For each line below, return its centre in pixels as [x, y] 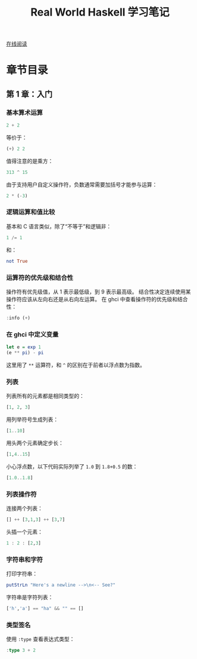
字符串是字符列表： [30, 597]
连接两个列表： [24, 508]
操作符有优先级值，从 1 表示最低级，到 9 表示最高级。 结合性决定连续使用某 [99, 292]
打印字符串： [22, 574]
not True [17, 261]
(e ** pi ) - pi [25, 353]
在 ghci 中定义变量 [32, 334]
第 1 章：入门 [29, 94]
